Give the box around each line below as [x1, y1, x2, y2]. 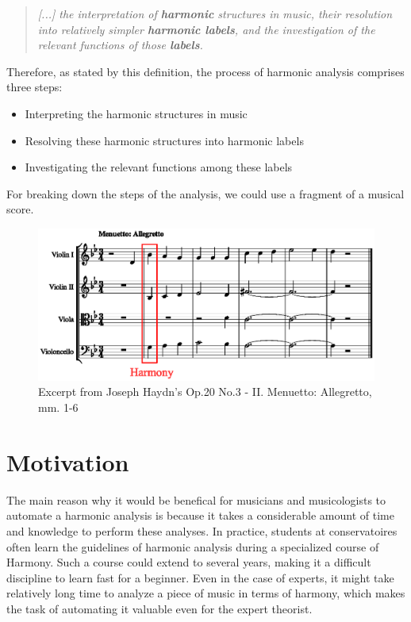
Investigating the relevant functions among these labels [25, 159, 293, 175]
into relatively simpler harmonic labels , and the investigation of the [37, 21, 375, 37]
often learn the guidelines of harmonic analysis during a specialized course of [6, 538, 379, 555]
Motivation [6, 445, 129, 478]
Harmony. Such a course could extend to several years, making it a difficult [6, 554, 371, 570]
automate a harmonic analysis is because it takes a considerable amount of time [6, 507, 394, 524]
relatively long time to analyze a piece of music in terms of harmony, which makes [6, 585, 405, 601]
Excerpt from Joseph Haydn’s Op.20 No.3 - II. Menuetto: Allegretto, [38, 383, 372, 400]
